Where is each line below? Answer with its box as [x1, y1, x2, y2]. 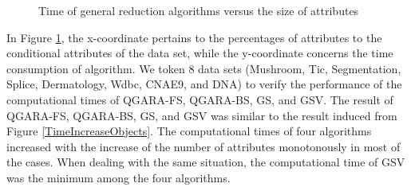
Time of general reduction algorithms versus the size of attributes [38, 2, 359, 18]
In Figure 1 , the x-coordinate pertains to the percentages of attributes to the [6, 29, 382, 45]
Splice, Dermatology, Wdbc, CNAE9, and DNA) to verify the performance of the [6, 76, 402, 92]
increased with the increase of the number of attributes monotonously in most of [6, 138, 401, 154]
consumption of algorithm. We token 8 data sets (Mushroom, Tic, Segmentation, [6, 60, 401, 76]
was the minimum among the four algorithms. [6, 169, 231, 185]
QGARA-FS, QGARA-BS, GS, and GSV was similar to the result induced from [6, 107, 397, 123]
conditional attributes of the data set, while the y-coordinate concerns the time [6, 45, 393, 61]
